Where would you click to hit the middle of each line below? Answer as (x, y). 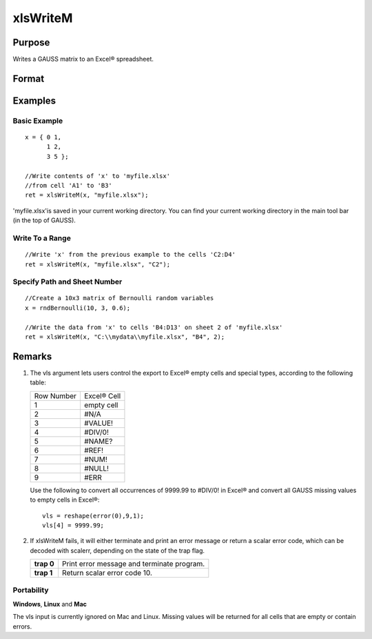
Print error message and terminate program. (134, 564)
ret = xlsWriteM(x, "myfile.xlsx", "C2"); (98, 264)
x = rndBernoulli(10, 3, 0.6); (78, 308)
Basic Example (38, 121)
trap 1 (43, 573)
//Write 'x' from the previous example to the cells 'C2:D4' (130, 255)
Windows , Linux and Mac (50, 604)
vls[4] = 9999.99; (73, 525)
